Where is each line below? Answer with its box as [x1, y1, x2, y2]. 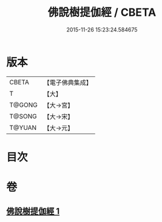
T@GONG [9, 101, 38, 109]
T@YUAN [9, 123, 37, 132]
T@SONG [9, 112, 38, 120]
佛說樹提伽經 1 [6, 206, 60, 217]
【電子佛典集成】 [43, 78, 92, 87]
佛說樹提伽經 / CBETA [47, 5, 157, 19]
